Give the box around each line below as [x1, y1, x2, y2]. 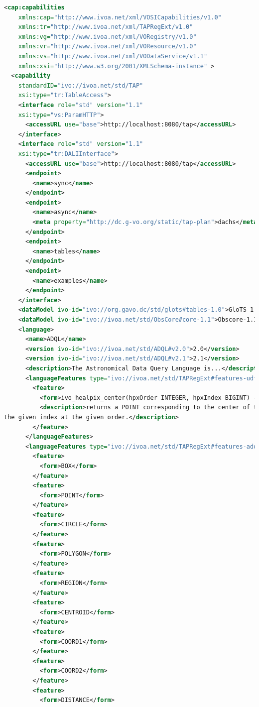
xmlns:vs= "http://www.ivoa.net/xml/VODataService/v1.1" [18, 52, 208, 60]
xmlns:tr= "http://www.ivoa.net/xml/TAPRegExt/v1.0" [18, 23, 193, 31]
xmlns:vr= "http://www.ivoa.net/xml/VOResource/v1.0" [18, 43, 197, 50]
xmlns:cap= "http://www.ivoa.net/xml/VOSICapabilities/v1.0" [18, 13, 222, 21]
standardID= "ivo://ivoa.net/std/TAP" [18, 82, 143, 89]
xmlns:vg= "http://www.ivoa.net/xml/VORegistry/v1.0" [18, 33, 197, 40]
